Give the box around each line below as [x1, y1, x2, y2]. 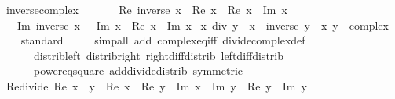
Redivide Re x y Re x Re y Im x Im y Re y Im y [5, 77, 307, 94]
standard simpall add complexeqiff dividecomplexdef [20, 32, 305, 48]
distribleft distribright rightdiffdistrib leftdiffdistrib [33, 47, 283, 63]
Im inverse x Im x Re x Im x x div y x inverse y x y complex [16, 16, 389, 33]
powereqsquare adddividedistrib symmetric [33, 62, 243, 79]
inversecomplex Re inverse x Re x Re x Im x [5, 2, 287, 17]
